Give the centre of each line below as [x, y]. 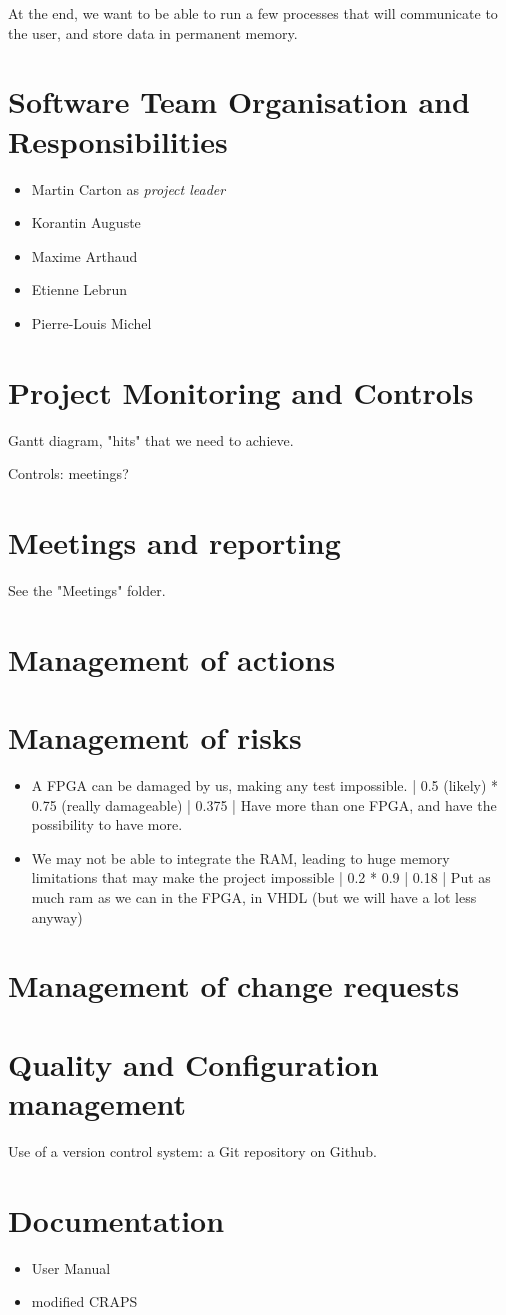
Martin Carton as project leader [128, 188]
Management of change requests [234, 985]
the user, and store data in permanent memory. [153, 32]
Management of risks [155, 737]
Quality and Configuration [193, 1063]
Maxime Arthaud [84, 255]
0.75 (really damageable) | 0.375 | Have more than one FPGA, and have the [264, 804]
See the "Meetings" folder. [87, 589]
